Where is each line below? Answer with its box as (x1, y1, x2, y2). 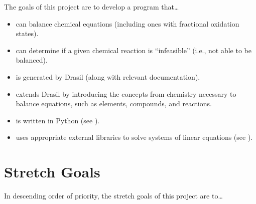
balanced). (16, 55, 48, 65)
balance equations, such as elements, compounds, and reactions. (16, 98, 212, 109)
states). (16, 28, 39, 39)
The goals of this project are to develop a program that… (4, 2, 179, 12)
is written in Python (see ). (16, 115, 100, 125)
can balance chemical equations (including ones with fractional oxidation (16, 18, 239, 29)
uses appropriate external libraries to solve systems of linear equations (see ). (16, 132, 253, 142)
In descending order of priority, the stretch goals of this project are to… (4, 190, 223, 201)
